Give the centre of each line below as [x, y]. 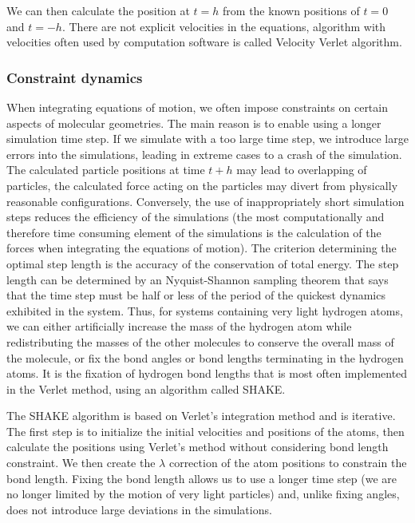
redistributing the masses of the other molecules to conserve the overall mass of [200, 341]
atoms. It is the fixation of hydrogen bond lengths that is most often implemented [207, 373]
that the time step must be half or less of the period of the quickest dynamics [196, 295]
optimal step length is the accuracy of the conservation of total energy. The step [203, 263]
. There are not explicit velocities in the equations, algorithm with [224, 26]
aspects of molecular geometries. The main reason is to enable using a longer [194, 123]
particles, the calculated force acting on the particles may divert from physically [202, 185]
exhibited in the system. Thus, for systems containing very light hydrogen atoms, [205, 310]
